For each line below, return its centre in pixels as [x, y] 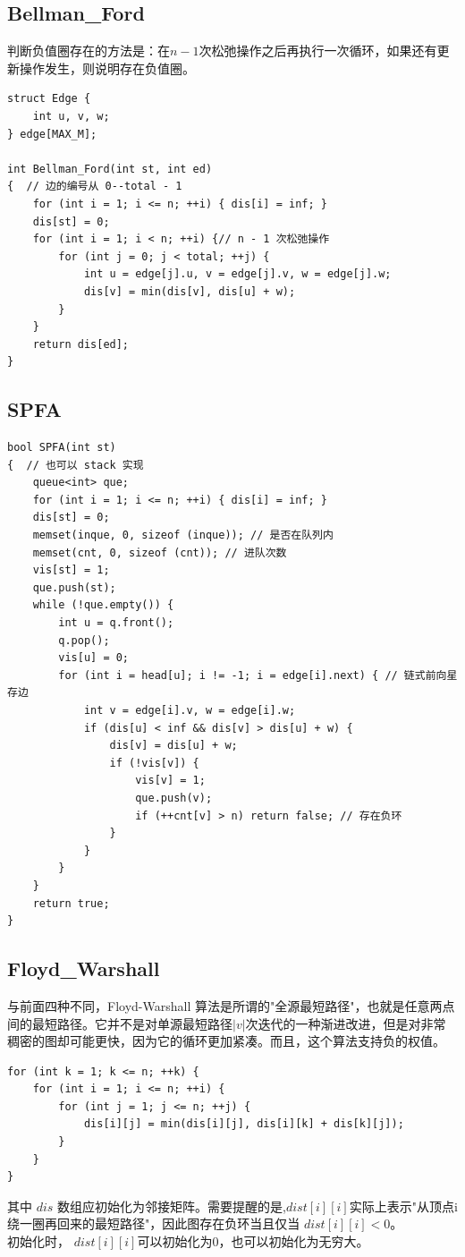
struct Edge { [49, 99]
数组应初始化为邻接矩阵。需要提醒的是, [172, 1206]
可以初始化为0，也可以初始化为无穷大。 [253, 1241]
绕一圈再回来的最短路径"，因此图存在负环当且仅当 [154, 1223]
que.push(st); [74, 587]
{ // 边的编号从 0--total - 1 [95, 187]
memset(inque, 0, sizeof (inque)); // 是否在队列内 [183, 535]
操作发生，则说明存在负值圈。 [107, 68]
